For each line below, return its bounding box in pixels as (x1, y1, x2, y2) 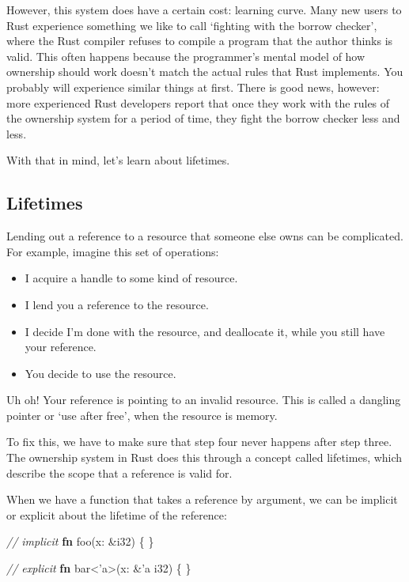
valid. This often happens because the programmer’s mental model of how (6, 47, 365, 64)
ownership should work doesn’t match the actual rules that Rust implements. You (6, 63, 403, 80)
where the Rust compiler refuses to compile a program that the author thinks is (6, 32, 393, 49)
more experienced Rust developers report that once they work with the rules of (6, 94, 390, 111)
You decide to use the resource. (25, 365, 176, 381)
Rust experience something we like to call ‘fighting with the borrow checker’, (6, 17, 377, 33)
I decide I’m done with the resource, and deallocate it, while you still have (25, 323, 385, 339)
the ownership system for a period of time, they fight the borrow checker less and (6, 110, 400, 127)
